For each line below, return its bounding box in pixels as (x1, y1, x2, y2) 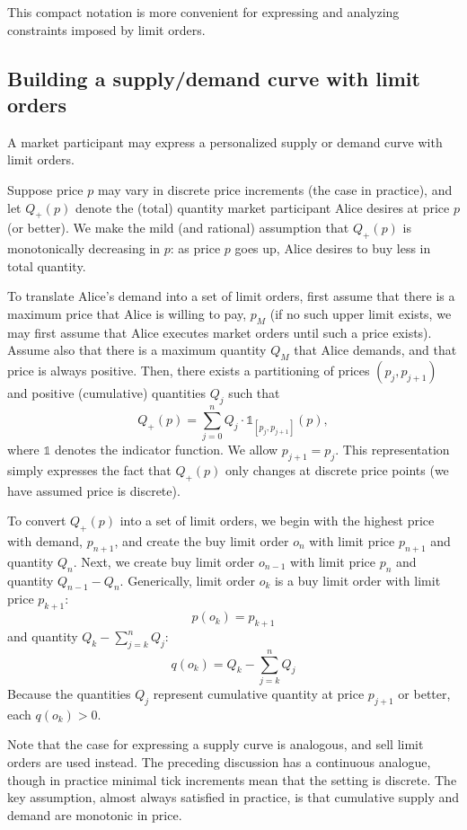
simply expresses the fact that (7, 460, 172, 479)
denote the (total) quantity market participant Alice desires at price (75, 198, 450, 216)
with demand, (7, 532, 84, 551)
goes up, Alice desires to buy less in (234, 239, 431, 258)
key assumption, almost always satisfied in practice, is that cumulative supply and (7, 788, 460, 807)
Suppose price (7, 180, 84, 199)
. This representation (335, 440, 450, 459)
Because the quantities (7, 684, 131, 702)
